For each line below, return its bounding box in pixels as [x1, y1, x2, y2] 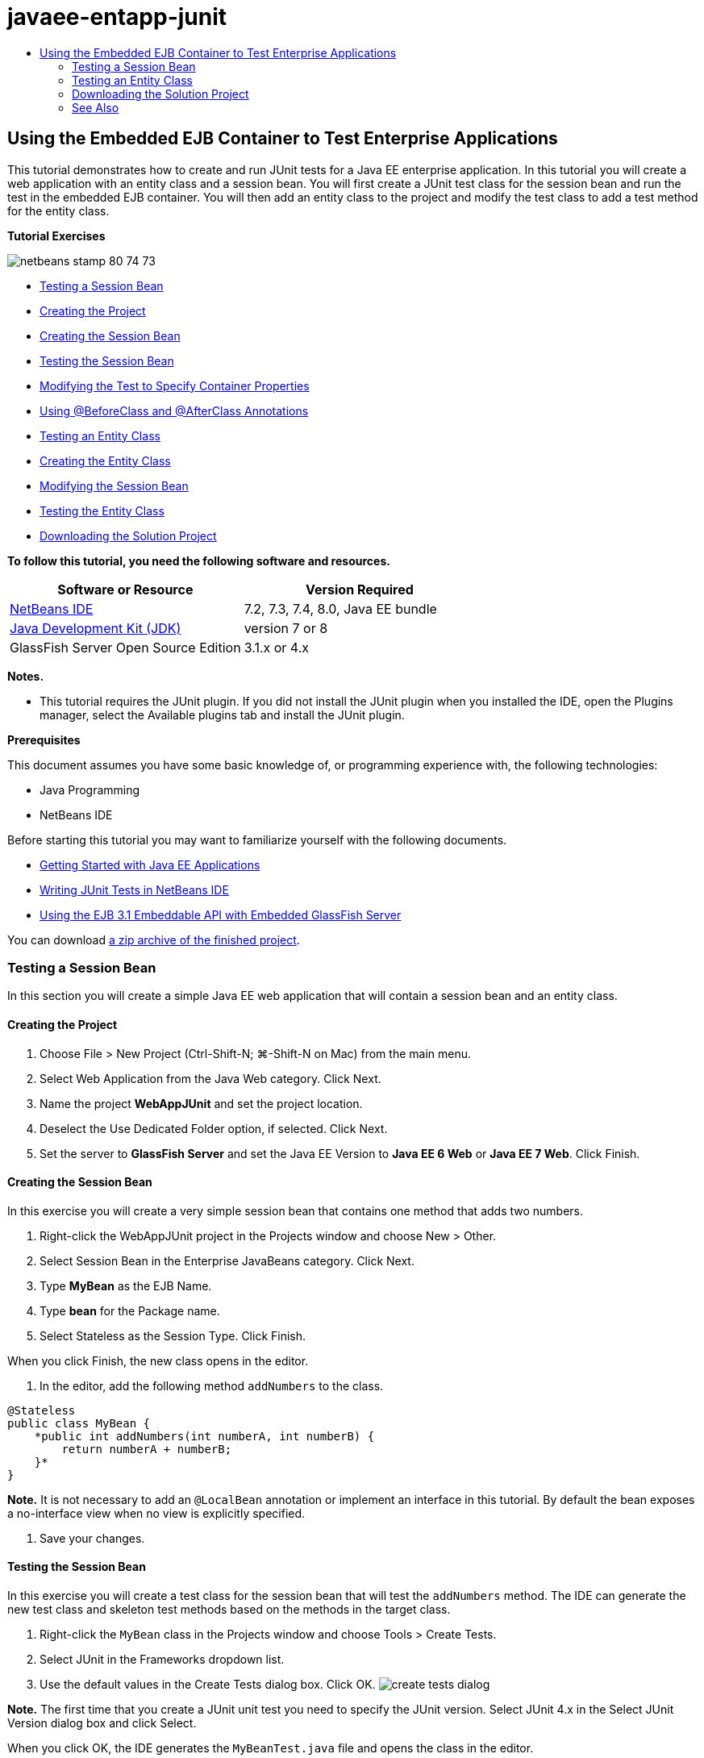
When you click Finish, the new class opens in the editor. [7, 1353, 309, 1368]
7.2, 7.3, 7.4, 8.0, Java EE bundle [244, 600, 437, 617]
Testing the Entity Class [40, 503, 165, 518]
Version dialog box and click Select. [7, 1716, 197, 1730]
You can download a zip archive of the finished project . [7, 932, 300, 947]
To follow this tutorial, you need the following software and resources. [7, 553, 390, 568]
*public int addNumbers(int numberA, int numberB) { [34, 1429, 375, 1443]
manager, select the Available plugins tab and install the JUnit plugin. [40, 707, 405, 722]
